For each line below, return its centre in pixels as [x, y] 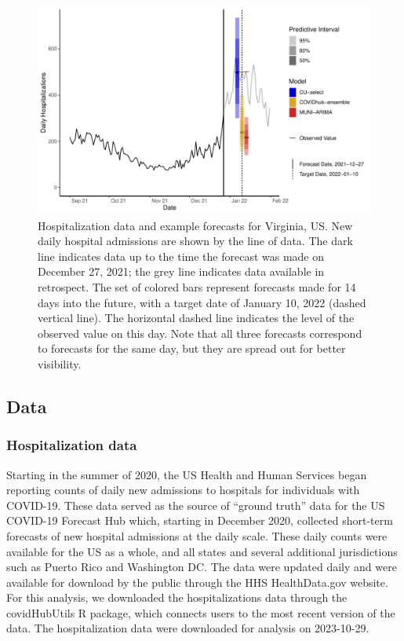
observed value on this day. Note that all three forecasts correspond [200, 333]
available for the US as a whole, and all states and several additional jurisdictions [202, 551]
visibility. [60, 363]
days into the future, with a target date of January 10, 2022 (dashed [202, 302]
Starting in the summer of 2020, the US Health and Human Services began [187, 474]
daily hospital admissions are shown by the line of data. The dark [195, 241]
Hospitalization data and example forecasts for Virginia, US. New [195, 225]
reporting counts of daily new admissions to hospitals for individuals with [183, 490]
